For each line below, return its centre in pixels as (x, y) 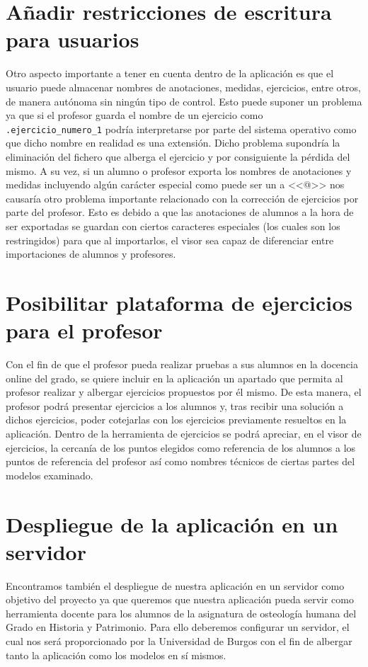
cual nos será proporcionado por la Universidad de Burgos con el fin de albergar (179, 641)
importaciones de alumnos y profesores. (91, 254)
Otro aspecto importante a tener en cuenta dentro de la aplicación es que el (170, 73)
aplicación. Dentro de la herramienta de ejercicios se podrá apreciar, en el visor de (184, 433)
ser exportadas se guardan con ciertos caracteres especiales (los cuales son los (173, 226)
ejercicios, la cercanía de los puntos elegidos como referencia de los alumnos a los (181, 447)
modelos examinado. (50, 475)
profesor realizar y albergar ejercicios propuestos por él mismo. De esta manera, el (184, 392)
